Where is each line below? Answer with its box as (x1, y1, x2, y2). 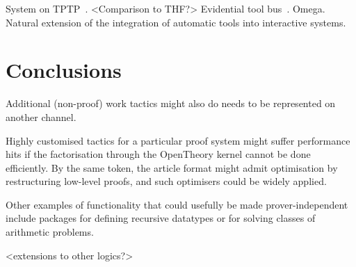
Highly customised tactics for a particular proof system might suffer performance (6, 133, 350, 147)
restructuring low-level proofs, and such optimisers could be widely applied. (6, 174, 327, 188)
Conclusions (6, 56, 122, 84)
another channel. (6, 109, 76, 124)
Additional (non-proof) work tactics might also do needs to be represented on (6, 96, 336, 111)
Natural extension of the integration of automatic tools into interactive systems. (6, 15, 346, 29)
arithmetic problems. (6, 225, 94, 239)
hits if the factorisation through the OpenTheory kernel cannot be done (6, 147, 311, 161)
